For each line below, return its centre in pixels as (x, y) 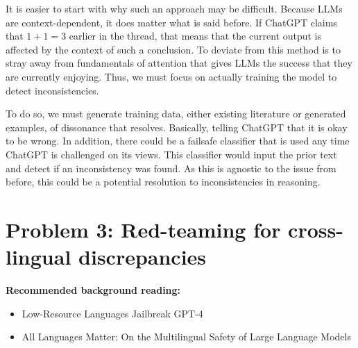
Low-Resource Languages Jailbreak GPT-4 (112, 313)
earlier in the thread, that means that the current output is (195, 36)
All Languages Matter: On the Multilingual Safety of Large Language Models (186, 337)
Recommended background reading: (93, 290)
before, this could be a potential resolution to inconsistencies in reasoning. (163, 182)
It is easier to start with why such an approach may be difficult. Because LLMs (174, 8)
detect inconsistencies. (52, 90)
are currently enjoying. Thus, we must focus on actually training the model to (171, 76)
